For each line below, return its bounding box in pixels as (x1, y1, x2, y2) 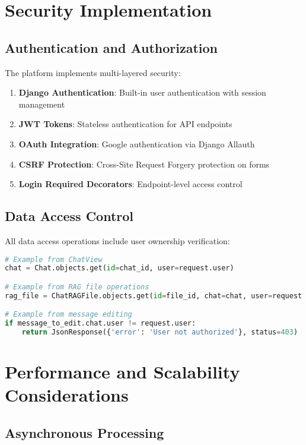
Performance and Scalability (5, 359, 240, 384)
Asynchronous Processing (5, 423, 164, 441)
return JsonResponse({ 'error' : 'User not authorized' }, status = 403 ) (21, 328, 298, 337)
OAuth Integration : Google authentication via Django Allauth (18, 137, 255, 150)
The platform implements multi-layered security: (5, 66, 181, 78)
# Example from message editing (5, 310, 132, 319)
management (18, 97, 65, 110)
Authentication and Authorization (5, 38, 218, 56)
